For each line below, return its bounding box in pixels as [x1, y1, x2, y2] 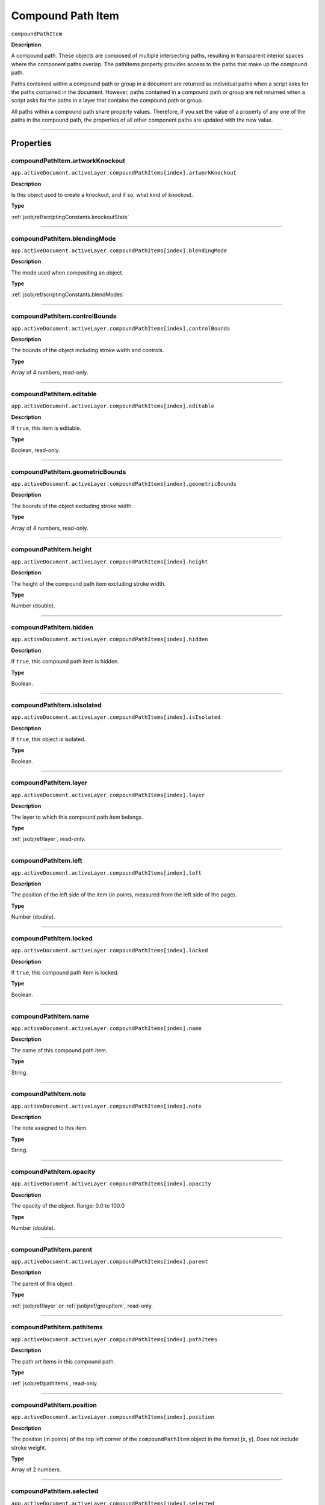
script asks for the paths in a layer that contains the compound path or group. [11, 97, 203, 104]
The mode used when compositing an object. [11, 268, 123, 276]
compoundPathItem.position [11, 1401, 97, 1409]
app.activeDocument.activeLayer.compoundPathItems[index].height [11, 558, 208, 565]
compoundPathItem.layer [11, 778, 88, 787]
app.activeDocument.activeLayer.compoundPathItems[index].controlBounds [11, 325, 231, 332]
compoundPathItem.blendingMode [11, 234, 116, 243]
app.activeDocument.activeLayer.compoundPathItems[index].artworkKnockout [11, 169, 237, 176]
